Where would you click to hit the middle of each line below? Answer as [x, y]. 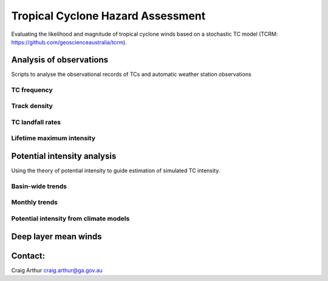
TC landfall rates [36, 122]
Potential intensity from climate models [70, 218]
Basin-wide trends [39, 186]
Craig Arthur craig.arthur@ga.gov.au [57, 270]
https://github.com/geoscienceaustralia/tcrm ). [69, 42]
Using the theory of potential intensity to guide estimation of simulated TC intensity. [116, 171]
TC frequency [32, 90]
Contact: [28, 256]
